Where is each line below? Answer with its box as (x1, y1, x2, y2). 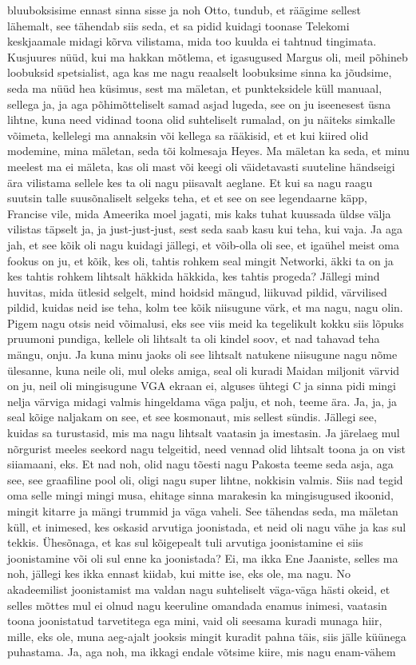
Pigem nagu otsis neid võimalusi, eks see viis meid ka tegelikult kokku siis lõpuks (7, 314, 404, 331)
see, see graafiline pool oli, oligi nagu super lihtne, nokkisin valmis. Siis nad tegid (7, 471, 403, 488)
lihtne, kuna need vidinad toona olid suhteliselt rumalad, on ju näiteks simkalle (7, 111, 395, 128)
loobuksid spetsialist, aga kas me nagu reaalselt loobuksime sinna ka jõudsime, (7, 64, 392, 81)
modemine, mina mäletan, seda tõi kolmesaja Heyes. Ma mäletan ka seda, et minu (7, 142, 410, 159)
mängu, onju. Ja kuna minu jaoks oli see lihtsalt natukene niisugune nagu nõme (7, 346, 398, 363)
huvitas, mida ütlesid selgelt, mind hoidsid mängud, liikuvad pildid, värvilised (7, 283, 387, 300)
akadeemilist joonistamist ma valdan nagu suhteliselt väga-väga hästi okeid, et (7, 580, 390, 597)
